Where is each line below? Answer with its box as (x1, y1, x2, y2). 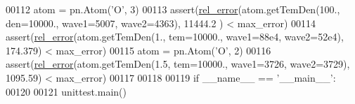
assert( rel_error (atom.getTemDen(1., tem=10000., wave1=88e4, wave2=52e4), (6, 29, 344, 44)
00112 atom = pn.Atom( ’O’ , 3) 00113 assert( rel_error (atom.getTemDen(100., (6, 2, 340, 16)
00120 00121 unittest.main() (6, 84, 127, 98)
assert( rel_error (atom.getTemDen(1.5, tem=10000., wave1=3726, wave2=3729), (6, 57, 350, 71)
